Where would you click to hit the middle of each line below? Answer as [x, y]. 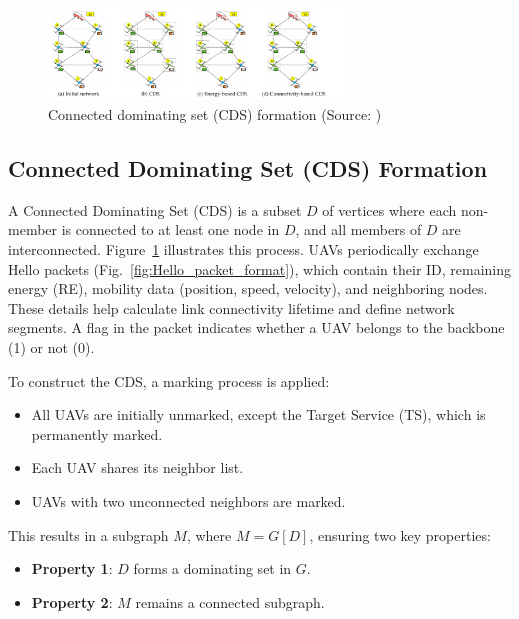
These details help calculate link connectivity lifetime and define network [231, 307]
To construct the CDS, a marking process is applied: [169, 380]
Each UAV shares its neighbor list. [137, 467]
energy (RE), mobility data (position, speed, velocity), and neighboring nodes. [248, 288]
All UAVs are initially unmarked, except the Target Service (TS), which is [258, 414]
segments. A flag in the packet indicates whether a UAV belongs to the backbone [256, 327]
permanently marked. [97, 433]
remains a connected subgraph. [230, 601]
